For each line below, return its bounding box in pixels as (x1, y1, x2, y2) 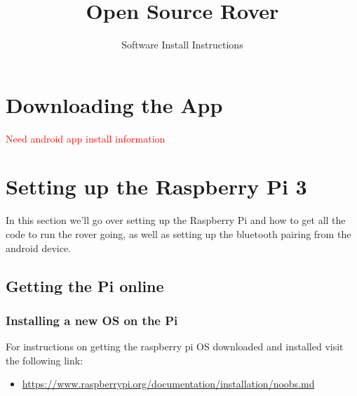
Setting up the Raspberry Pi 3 (6, 172, 307, 201)
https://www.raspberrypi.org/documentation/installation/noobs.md (22, 376, 315, 391)
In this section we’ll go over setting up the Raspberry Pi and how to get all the (6, 213, 346, 227)
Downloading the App (6, 90, 223, 119)
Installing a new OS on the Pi (6, 311, 178, 329)
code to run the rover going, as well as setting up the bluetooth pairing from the (6, 226, 351, 241)
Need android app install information (6, 131, 166, 145)
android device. (6, 240, 72, 255)
